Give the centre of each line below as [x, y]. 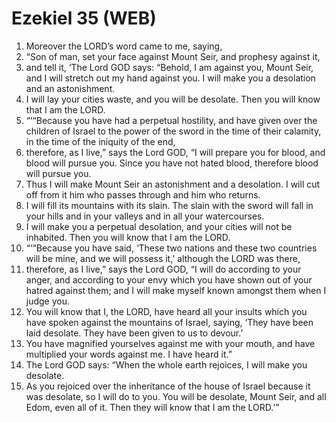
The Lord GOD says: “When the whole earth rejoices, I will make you [166, 364]
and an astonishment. [70, 88]
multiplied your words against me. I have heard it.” [129, 354]
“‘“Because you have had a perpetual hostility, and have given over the [171, 120]
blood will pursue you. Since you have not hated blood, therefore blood [172, 163]
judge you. [48, 301]
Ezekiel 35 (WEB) [84, 18]
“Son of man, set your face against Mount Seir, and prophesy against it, [173, 56]
